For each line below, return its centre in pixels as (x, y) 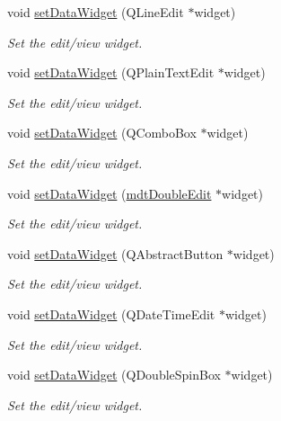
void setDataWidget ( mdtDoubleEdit (110, 193)
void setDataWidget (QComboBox (102, 133)
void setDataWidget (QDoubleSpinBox (114, 375)
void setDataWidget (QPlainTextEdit (111, 72)
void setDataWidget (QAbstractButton (115, 253)
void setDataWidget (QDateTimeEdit (111, 314)
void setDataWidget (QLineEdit (96, 12)
